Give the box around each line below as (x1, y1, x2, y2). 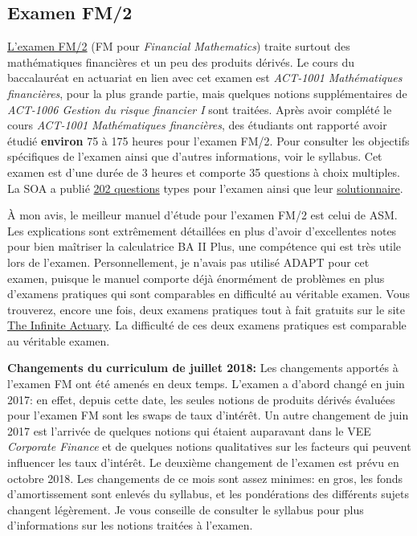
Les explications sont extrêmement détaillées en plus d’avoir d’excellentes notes (7, 222, 397, 239)
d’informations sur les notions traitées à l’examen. (7, 517, 253, 534)
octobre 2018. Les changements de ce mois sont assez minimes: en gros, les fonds (7, 469, 403, 486)
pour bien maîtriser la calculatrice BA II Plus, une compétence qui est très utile (7, 238, 402, 255)
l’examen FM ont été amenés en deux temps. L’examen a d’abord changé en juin (7, 375, 405, 392)
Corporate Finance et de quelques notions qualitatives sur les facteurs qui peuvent (7, 438, 411, 455)
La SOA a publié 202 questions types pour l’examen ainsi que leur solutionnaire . (7, 179, 403, 196)
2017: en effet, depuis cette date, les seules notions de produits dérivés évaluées (7, 391, 395, 407)
